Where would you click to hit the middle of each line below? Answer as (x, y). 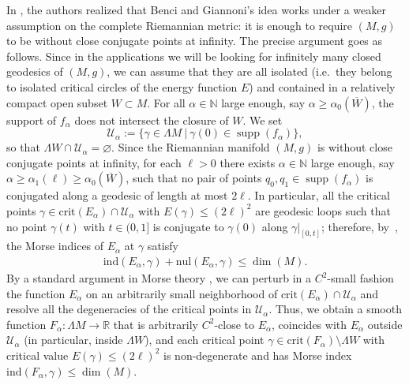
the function (36, 293)
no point (27, 226)
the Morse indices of (55, 246)
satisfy (163, 246)
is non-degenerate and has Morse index (258, 355)
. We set (263, 120)
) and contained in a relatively (322, 86)
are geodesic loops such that (323, 210)
